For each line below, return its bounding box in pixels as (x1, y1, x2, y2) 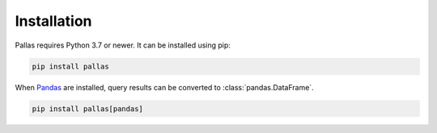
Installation (15, 12, 92, 30)
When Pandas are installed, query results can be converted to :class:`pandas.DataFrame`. (15, 82, 315, 92)
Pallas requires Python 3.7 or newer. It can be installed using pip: (15, 40, 231, 50)
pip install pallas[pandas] (32, 104, 143, 113)
